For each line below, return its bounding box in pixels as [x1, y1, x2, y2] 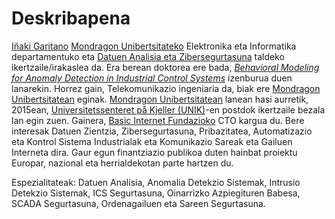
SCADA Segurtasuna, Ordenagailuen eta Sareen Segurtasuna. [11, 197, 266, 209]
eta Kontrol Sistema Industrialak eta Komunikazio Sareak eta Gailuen [11, 135, 293, 147]
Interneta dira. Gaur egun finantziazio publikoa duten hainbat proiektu [11, 146, 298, 158]
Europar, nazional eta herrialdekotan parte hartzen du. [11, 157, 234, 169]
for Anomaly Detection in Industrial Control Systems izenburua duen [11, 72, 293, 84]
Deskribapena [11, 7, 131, 30]
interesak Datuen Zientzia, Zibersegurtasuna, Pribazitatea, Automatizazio [11, 125, 313, 137]
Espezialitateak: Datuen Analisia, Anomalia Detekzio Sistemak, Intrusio [11, 176, 301, 188]
